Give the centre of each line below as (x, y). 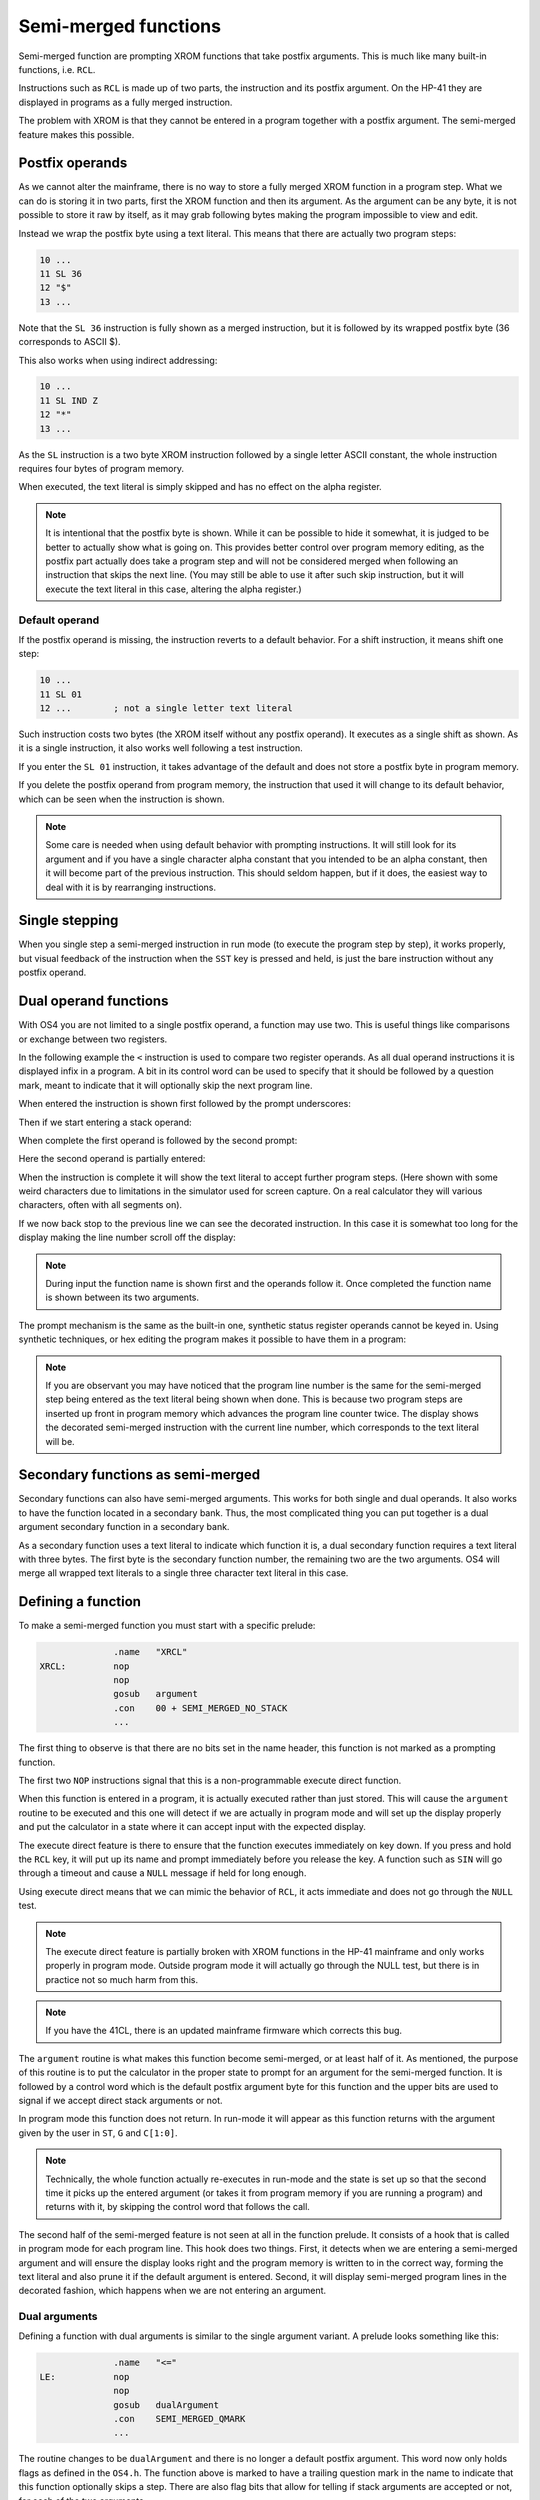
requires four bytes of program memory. (101, 469)
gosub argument (156, 1694)
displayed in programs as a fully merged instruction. (125, 102)
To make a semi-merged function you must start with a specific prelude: (167, 1626)
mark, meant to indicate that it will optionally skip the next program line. (165, 1085)
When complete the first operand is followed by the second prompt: (158, 1140)
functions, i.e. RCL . (57, 69)
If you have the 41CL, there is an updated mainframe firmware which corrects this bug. (224, 2031)
